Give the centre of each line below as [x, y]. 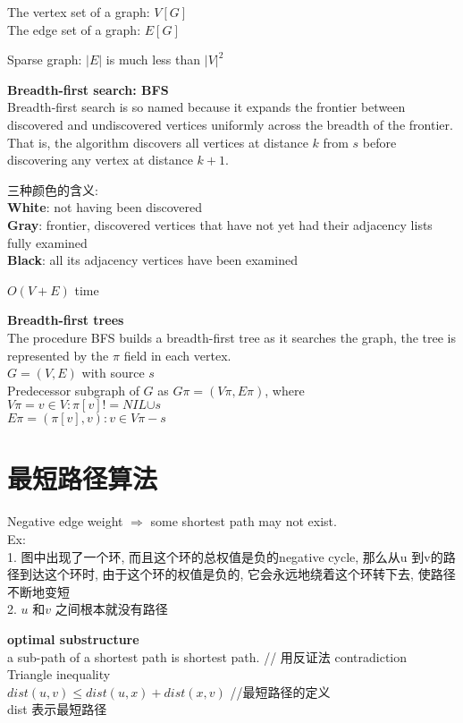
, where [285, 390]
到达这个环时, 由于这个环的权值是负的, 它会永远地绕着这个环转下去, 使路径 [237, 574]
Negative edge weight [65, 521]
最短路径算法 [83, 478]
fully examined [47, 242]
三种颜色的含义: [53, 189]
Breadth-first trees [66, 320]
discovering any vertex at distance [100, 160]
